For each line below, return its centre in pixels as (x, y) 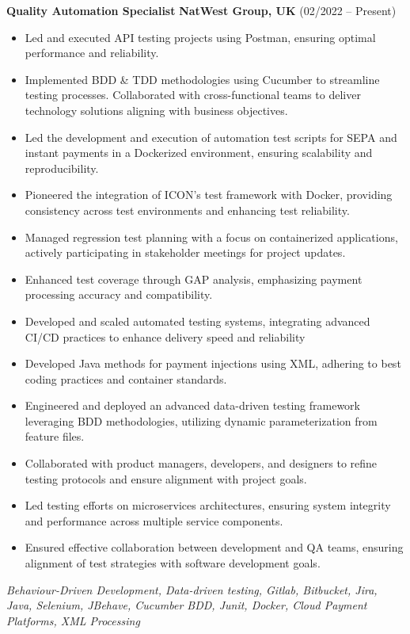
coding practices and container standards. (126, 378)
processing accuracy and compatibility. (119, 294)
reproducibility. (62, 168)
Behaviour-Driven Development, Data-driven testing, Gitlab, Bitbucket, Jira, (192, 589)
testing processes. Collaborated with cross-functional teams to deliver (193, 95)
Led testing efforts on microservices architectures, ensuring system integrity (208, 505)
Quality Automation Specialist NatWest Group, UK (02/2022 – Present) (201, 10)
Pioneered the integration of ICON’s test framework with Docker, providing (209, 195)
